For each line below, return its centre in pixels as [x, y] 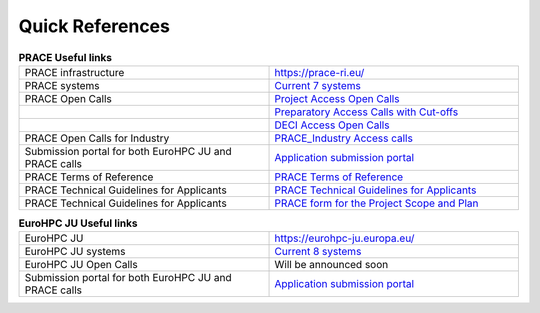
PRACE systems [62, 85]
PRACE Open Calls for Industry [97, 138]
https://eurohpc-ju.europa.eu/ [344, 238]
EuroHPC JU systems [75, 252]
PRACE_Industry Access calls [344, 138]
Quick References [94, 26]
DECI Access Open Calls [332, 125]
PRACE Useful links [65, 57]
